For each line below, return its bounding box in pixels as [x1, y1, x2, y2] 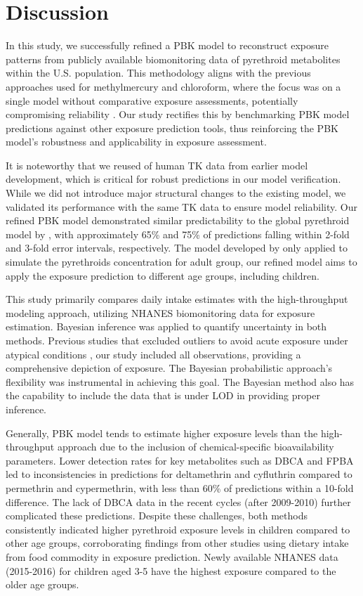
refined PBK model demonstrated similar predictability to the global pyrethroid [6, 213, 350, 228]
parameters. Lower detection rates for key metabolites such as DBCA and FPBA [6, 453, 354, 467]
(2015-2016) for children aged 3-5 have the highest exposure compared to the [6, 563, 336, 578]
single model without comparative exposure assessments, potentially [6, 93, 298, 108]
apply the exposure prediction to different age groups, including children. [6, 268, 319, 283]
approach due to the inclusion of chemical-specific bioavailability [57, 439, 334, 454]
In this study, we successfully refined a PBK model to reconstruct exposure [6, 38, 329, 53]
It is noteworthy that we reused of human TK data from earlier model [6, 157, 308, 172]
